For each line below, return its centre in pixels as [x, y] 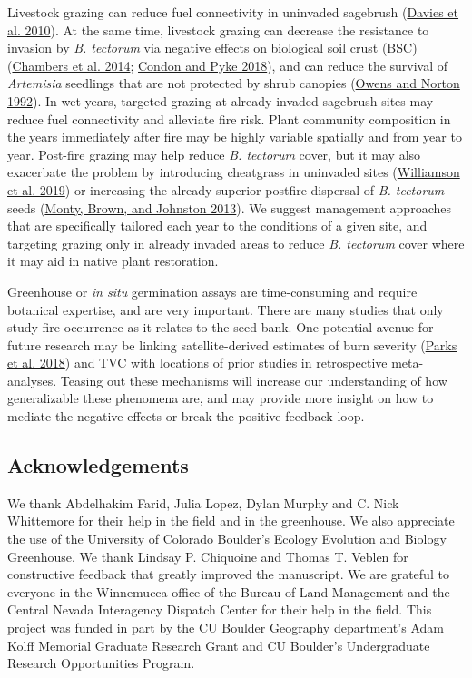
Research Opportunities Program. [101, 663]
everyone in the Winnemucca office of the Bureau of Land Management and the [229, 591]
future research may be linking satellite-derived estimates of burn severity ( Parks [232, 344]
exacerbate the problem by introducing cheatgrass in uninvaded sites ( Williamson [234, 172]
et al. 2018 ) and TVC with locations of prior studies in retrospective [197, 363]
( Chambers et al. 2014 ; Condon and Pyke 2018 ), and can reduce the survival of [228, 65]
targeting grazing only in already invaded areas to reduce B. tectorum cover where [236, 243]
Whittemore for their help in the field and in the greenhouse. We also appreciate [231, 521]
